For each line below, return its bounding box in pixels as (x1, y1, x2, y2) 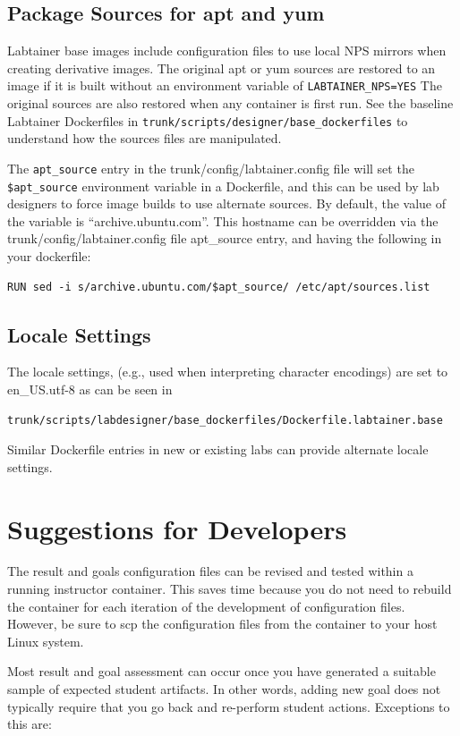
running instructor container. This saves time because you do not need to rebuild (7, 579, 452, 598)
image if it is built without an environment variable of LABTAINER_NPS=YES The (7, 76, 442, 95)
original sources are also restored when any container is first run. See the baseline (7, 94, 454, 113)
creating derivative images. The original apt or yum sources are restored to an (7, 58, 436, 77)
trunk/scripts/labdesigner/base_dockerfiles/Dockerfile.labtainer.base (7, 413, 443, 427)
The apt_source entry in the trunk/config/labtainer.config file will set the (7, 158, 414, 177)
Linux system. (7, 631, 84, 650)
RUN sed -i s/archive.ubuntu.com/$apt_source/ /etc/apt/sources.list (7, 280, 430, 293)
